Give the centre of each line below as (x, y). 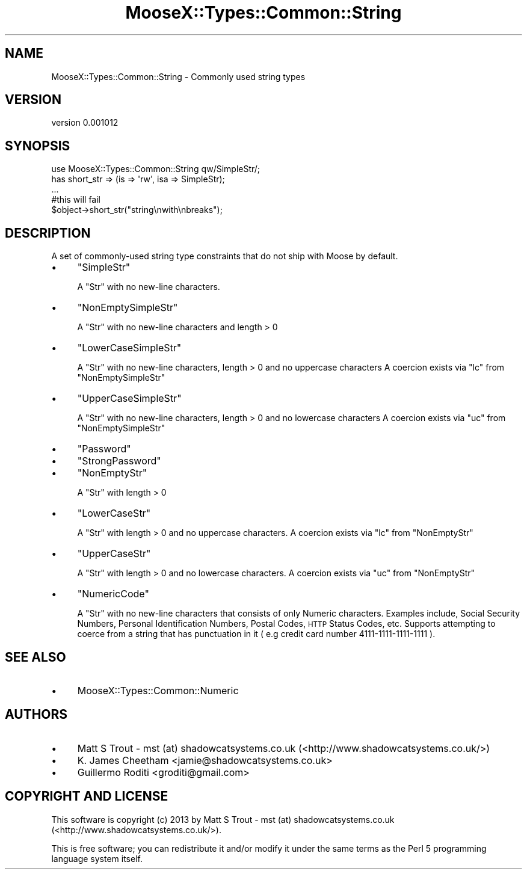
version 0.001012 (85, 123)
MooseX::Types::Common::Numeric (158, 690)
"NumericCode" (113, 594)
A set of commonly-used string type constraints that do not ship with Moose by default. (225, 256)
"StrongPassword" (119, 461)
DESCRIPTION (48, 233)
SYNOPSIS (38, 146)
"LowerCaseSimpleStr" (129, 348)
